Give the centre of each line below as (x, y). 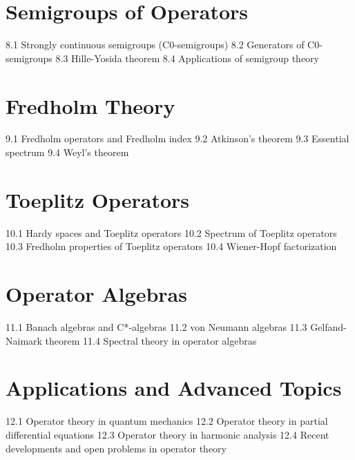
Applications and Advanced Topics (174, 388)
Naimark (24, 340)
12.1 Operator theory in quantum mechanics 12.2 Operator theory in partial (167, 421)
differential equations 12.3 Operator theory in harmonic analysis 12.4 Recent (167, 434)
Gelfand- (328, 327)
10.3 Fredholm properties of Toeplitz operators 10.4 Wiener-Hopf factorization (171, 246)
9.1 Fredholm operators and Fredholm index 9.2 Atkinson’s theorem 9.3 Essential (177, 138)
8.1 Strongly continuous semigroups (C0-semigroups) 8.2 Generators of (155, 45)
